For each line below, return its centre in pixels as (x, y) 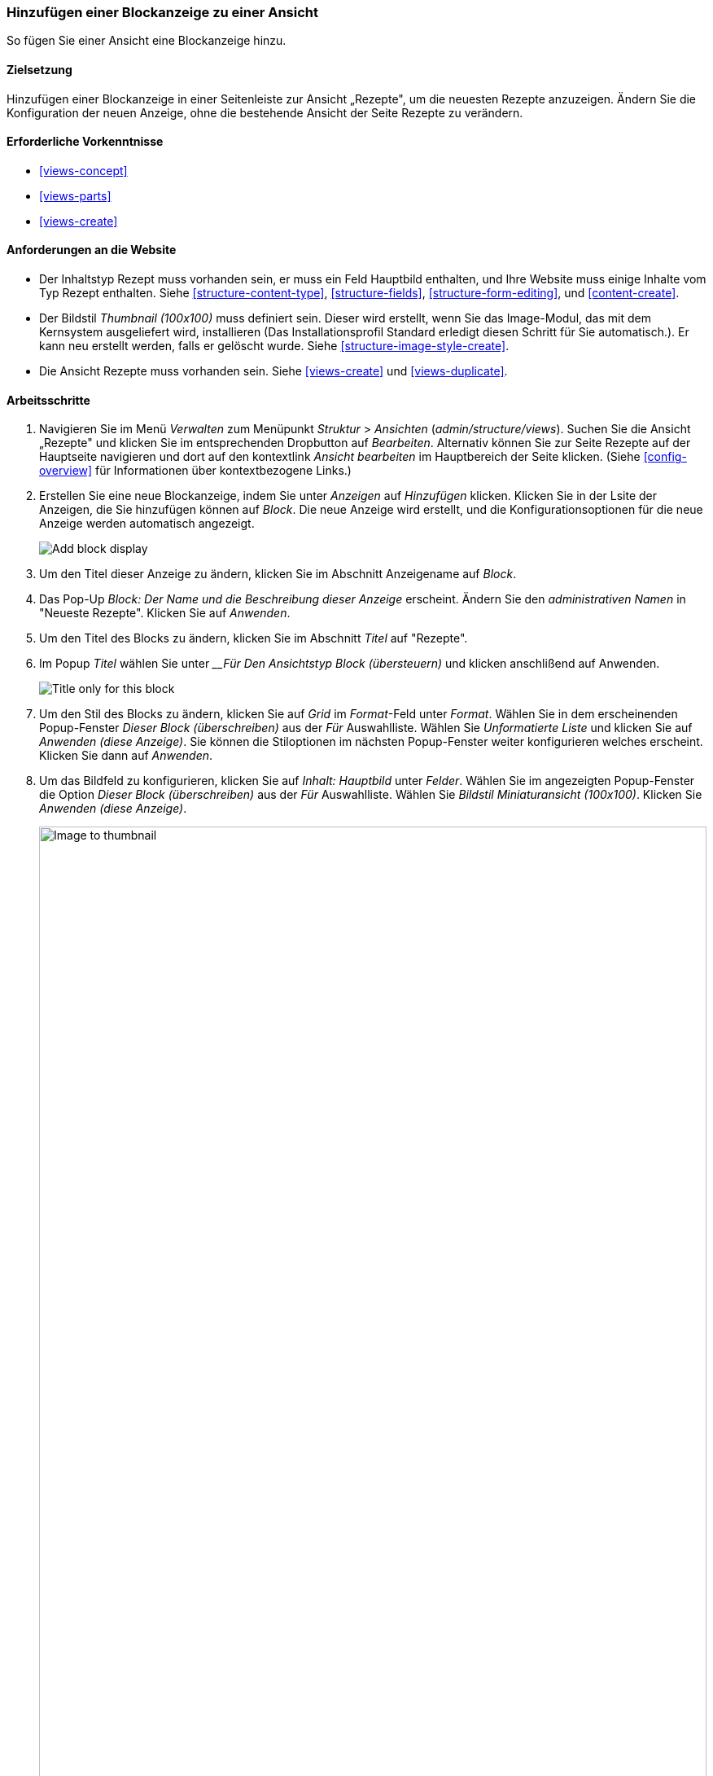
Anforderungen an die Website (92, 250)
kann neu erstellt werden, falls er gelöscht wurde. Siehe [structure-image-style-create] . (274, 346)
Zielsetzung (39, 69)
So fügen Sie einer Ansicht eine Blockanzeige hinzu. (147, 41)
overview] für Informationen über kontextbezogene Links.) (195, 471)
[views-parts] (75, 195)
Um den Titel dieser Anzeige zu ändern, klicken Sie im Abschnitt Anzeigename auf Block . (278, 574)
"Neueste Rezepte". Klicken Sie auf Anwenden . (165, 613)
